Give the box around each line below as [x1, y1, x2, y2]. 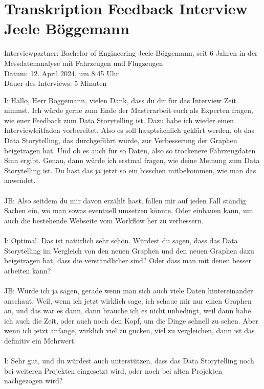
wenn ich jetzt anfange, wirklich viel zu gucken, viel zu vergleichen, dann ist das [4, 325, 255, 336]
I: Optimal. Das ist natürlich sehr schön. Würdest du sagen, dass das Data [4, 235, 238, 245]
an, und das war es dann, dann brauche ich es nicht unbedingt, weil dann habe [4, 305, 251, 316]
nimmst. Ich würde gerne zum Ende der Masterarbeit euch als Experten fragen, [4, 105, 254, 116]
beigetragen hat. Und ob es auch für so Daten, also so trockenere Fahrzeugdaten [4, 145, 256, 155]
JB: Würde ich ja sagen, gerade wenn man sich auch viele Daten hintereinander [4, 285, 253, 295]
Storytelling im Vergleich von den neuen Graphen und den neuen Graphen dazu [4, 245, 254, 256]
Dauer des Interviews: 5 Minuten [4, 78, 107, 88]
